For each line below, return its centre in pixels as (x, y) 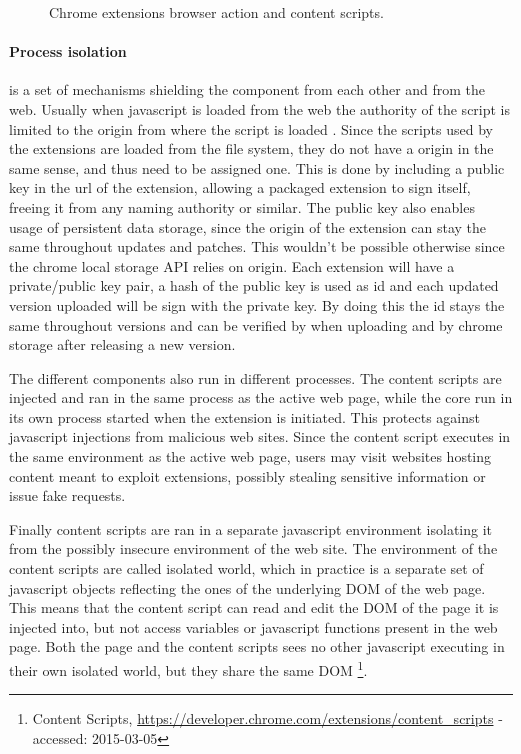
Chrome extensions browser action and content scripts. (216, 12)
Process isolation (68, 51)
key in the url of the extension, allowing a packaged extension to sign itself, (240, 187)
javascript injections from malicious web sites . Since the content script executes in (260, 436)
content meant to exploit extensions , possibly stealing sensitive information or (247, 475)
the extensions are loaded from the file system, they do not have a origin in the (251, 148)
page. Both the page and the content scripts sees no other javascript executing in (257, 646)
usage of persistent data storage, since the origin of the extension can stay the (248, 226)
